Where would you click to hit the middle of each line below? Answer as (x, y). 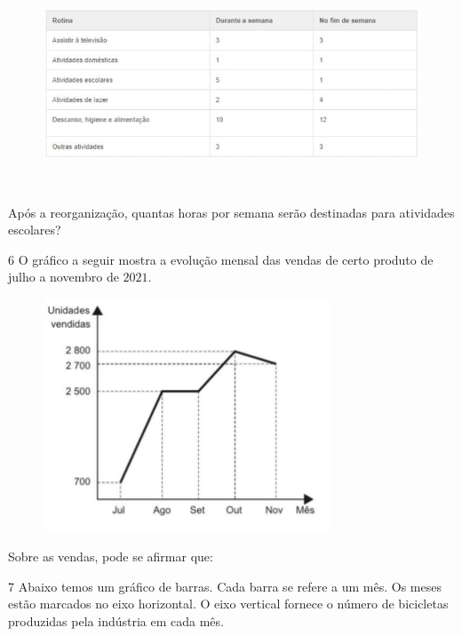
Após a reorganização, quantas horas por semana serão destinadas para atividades (231, 212)
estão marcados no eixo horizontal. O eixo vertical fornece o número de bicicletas (228, 604)
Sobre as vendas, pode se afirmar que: (111, 556)
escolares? (35, 230)
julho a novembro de (64, 277)
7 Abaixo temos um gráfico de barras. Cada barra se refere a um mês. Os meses (225, 586)
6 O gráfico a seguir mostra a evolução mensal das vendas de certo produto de (221, 259)
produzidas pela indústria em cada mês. (116, 620)
